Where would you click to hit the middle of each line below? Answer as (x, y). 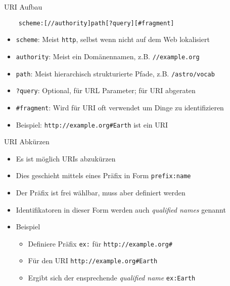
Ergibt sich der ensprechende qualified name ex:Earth (112, 278)
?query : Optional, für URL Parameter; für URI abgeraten (106, 90)
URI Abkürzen (27, 141)
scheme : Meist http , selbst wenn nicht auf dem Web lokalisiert (113, 39)
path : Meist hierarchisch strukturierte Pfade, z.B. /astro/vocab (115, 73)
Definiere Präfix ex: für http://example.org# (100, 243)
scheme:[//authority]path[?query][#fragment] (96, 23)
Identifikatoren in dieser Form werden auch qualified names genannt (121, 209)
